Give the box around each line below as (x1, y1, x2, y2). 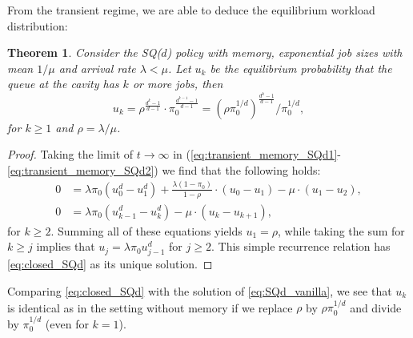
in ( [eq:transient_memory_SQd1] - (173, 146, 341, 163)
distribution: (7, 17, 68, 34)
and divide (350, 299, 402, 316)
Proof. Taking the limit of (7, 146, 134, 163)
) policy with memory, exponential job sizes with (166, 44, 403, 61)
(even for (45, 315, 89, 332)
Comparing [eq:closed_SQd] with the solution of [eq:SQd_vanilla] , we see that (7, 282, 392, 299)
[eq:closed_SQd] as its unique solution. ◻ (7, 256, 213, 272)
